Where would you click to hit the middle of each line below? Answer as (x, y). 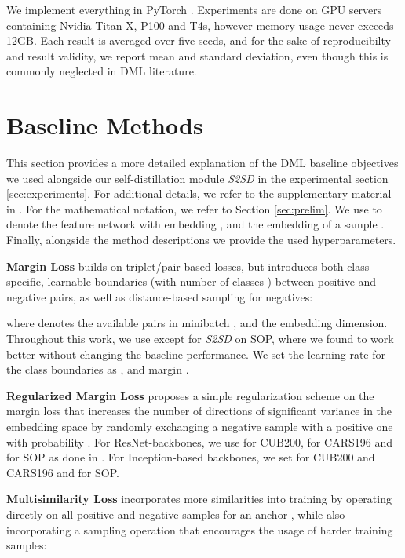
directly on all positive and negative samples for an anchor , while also (176, 514)
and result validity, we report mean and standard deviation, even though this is (197, 55)
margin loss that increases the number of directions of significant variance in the (199, 411)
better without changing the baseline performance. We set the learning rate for (196, 354)
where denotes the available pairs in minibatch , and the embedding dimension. (197, 323)
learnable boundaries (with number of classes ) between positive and (212, 281)
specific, (25, 281)
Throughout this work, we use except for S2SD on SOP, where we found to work (200, 339)
